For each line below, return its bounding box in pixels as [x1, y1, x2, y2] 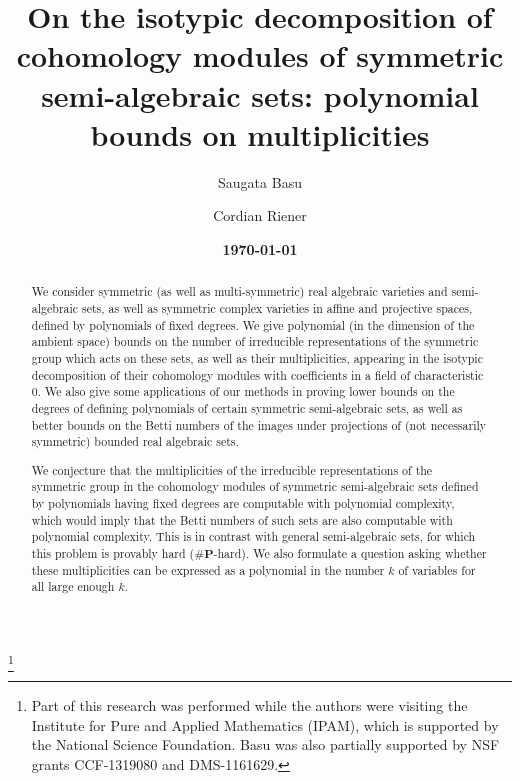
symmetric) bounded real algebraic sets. [31, 433, 239, 450]
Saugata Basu [218, 171, 302, 192]
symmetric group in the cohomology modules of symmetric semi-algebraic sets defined [31, 478, 479, 495]
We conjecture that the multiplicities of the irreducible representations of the [31, 461, 433, 478]
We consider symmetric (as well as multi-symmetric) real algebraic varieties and [31, 283, 448, 300]
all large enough [31, 578, 115, 595]
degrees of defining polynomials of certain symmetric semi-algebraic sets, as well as [31, 399, 463, 416]
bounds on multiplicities [90, 113, 430, 154]
